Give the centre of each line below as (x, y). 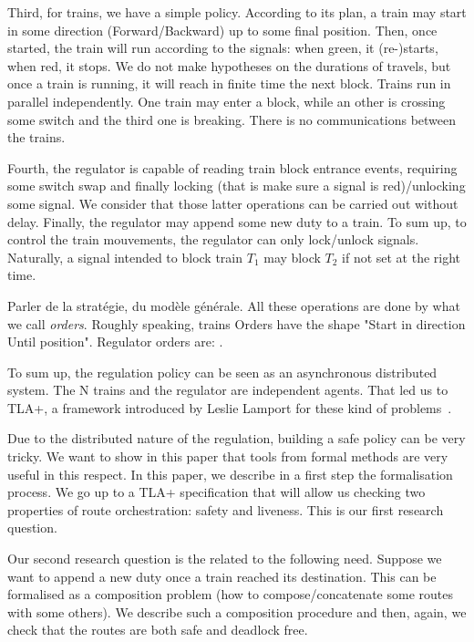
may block (292, 257)
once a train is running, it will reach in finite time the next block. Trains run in (229, 83)
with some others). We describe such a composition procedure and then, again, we (237, 611)
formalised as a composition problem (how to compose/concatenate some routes (230, 594)
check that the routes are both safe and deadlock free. (158, 630)
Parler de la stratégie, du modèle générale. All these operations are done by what (234, 305)
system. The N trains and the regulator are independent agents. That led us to (228, 390)
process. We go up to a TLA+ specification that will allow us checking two (216, 492)
